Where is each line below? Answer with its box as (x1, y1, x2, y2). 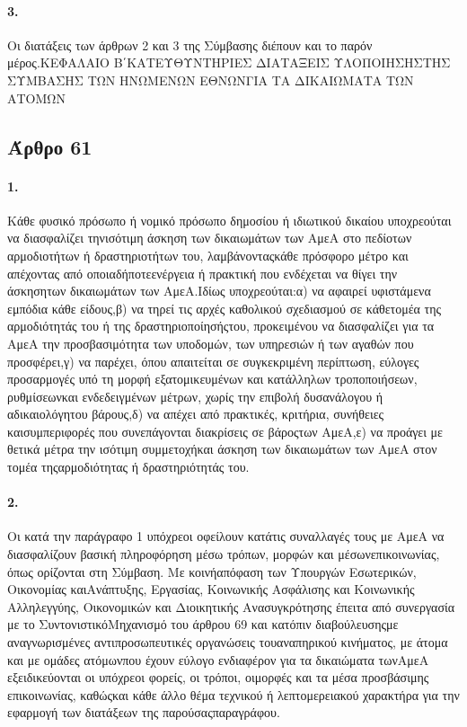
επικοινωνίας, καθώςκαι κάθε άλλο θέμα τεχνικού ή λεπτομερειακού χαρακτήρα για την (7, 685, 460, 704)
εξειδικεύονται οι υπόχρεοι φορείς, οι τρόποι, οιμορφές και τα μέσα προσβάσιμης (7, 668, 429, 687)
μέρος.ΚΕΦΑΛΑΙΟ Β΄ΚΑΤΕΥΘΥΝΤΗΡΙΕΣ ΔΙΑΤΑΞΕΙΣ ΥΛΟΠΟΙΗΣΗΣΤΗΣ (7, 53, 451, 72)
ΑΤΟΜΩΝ (7, 88, 66, 107)
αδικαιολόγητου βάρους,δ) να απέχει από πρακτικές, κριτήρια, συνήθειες (7, 404, 384, 423)
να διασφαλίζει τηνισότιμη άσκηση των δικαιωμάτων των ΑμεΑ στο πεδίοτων (7, 228, 412, 247)
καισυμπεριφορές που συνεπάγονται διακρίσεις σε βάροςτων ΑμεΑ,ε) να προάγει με (7, 421, 443, 440)
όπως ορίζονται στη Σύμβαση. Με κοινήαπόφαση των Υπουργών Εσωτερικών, (7, 562, 417, 581)
